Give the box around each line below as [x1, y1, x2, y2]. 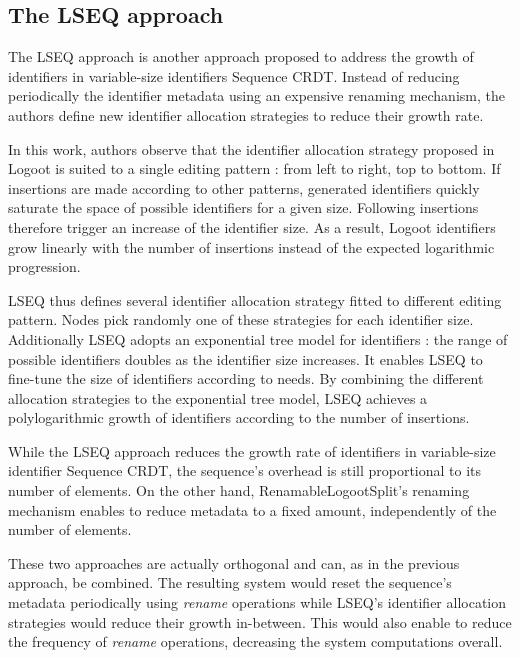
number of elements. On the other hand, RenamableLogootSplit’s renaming [8, 480, 470, 501]
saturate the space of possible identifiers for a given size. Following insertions [8, 197, 479, 218]
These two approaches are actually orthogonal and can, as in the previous [8, 552, 460, 573]
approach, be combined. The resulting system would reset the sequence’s [8, 572, 452, 593]
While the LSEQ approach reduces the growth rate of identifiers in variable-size [8, 440, 496, 461]
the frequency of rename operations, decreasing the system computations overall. [8, 631, 503, 652]
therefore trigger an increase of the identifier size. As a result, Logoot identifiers [8, 216, 496, 237]
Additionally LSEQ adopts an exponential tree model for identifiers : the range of [8, 328, 508, 349]
